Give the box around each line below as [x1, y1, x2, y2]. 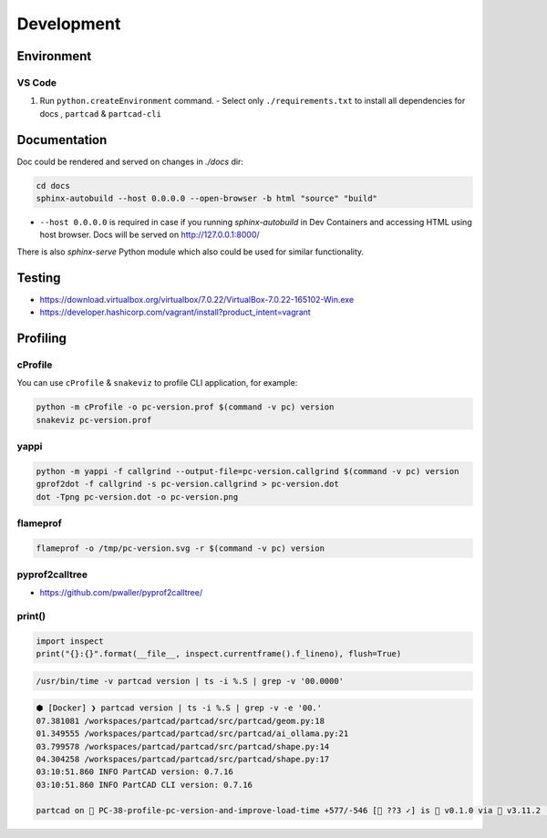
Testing [16, 270, 61, 285]
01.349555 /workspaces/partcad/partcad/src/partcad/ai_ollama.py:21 [36, 729, 349, 739]
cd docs [36, 181, 70, 191]
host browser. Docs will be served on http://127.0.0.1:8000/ [39, 229, 260, 241]
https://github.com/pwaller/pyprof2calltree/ [39, 587, 203, 598]
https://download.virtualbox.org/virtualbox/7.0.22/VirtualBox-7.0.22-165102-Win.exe [39, 294, 355, 305]
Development [16, 14, 121, 34]
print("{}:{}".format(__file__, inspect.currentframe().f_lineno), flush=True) [36, 648, 402, 659]
